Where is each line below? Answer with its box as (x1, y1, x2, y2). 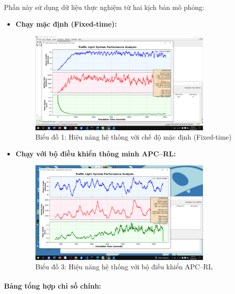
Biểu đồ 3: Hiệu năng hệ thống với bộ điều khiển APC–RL (35, 261, 213, 272)
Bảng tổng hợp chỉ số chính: (4, 281, 101, 291)
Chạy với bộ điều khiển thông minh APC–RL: (15, 148, 176, 158)
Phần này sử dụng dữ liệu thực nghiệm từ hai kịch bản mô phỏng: (4, 2, 204, 12)
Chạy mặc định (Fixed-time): (15, 18, 117, 29)
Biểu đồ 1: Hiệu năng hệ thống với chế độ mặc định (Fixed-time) (35, 132, 232, 142)
